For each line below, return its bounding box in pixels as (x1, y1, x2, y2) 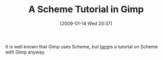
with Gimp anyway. (5, 49, 46, 55)
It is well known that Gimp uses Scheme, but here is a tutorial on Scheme (5, 43, 158, 49)
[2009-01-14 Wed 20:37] (59, 20, 113, 26)
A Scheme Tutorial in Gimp (28, 4, 144, 15)
